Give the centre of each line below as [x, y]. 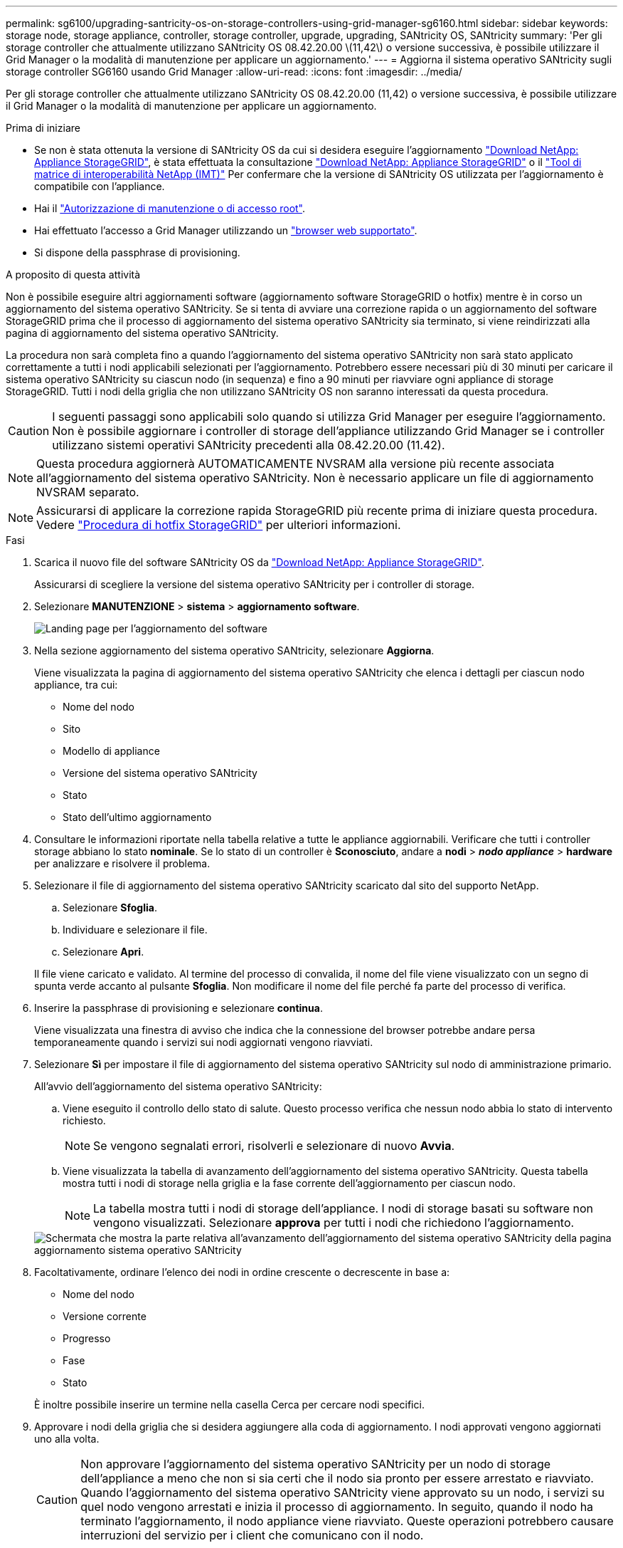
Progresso [87, 1338]
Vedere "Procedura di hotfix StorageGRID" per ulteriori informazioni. [219, 525]
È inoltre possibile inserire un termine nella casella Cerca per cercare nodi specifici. [229, 1405]
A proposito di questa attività [73, 274]
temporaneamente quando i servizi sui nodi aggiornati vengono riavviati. [204, 1042]
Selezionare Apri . [103, 952]
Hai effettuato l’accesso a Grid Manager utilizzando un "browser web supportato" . [226, 230]
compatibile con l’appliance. [100, 186]
